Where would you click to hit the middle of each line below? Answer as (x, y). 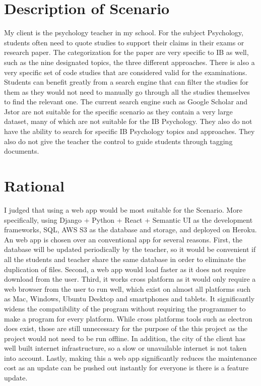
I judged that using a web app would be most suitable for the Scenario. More (123, 209)
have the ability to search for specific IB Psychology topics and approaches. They (129, 131)
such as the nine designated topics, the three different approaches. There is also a (129, 62)
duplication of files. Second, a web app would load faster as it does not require (125, 269)
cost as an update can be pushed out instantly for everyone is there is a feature (126, 368)
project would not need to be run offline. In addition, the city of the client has (125, 338)
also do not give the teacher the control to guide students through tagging (118, 141)
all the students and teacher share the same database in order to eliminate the (125, 259)
